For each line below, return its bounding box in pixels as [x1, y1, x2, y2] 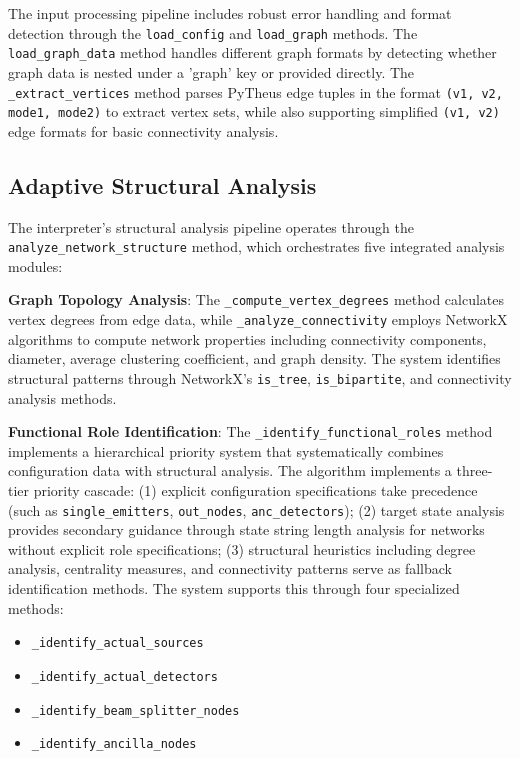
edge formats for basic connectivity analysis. [8, 120, 279, 141]
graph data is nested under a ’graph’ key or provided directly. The [8, 61, 415, 82]
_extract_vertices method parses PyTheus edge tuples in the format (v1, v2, [8, 81, 503, 102]
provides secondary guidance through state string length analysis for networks [8, 519, 485, 540]
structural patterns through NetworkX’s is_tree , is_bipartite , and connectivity [8, 367, 512, 388]
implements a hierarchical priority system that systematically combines [8, 440, 444, 461]
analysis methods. [8, 387, 117, 408]
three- [456, 460, 493, 481]
